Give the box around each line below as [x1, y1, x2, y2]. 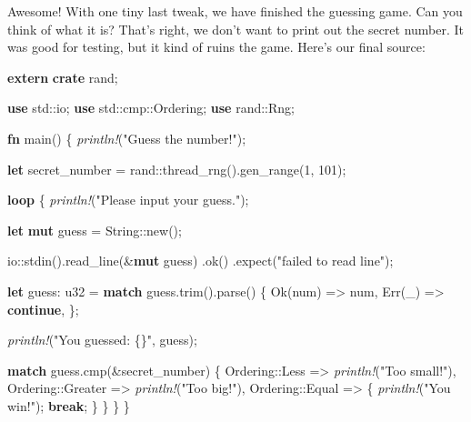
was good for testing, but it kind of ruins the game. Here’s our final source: [7, 37, 426, 56]
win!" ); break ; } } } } [7, 396, 130, 415]
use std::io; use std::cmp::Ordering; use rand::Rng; [7, 98, 295, 117]
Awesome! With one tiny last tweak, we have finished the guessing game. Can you [7, 2, 463, 20]
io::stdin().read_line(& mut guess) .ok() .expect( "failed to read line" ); [7, 251, 394, 270]
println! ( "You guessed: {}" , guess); [7, 330, 197, 349]
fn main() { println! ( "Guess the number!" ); [7, 128, 246, 147]
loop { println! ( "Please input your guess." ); [7, 190, 249, 209]
